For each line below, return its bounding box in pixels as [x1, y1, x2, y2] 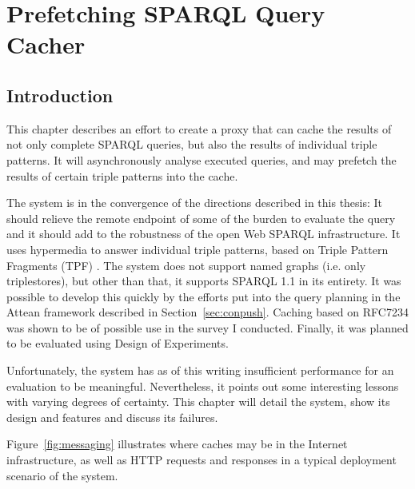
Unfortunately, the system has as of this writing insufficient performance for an [6, 362, 394, 379]
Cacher [6, 28, 86, 61]
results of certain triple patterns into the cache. [6, 167, 238, 184]
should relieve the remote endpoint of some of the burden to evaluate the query [6, 209, 396, 226]
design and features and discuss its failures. [6, 408, 218, 425]
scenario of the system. [6, 467, 118, 483]
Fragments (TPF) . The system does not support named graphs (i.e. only [6, 256, 366, 273]
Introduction [6, 82, 114, 107]
